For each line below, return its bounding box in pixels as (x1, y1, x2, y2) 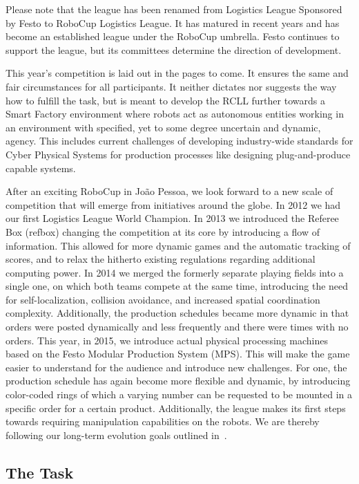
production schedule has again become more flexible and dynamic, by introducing (6, 373, 351, 388)
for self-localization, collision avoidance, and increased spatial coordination (6, 292, 320, 306)
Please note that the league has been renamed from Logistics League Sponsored (6, 2, 342, 16)
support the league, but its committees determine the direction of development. (6, 42, 342, 57)
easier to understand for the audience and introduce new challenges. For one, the (6, 360, 347, 374)
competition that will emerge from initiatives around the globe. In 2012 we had (6, 197, 341, 212)
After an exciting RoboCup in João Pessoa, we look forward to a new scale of (6, 184, 333, 198)
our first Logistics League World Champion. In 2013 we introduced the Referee (6, 211, 339, 225)
